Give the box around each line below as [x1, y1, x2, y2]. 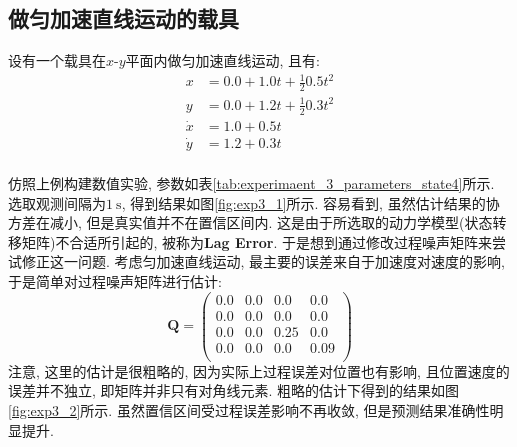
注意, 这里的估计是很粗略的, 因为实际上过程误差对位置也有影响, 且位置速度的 [8, 360, 510, 381]
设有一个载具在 [8, 50, 106, 71]
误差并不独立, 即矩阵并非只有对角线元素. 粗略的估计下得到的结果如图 [8, 380, 460, 401]
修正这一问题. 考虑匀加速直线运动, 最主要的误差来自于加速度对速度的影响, [21, 251, 505, 272]
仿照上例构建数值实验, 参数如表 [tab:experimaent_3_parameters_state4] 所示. [8, 173, 495, 194]
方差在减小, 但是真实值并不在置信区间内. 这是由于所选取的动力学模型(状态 [8, 212, 493, 233]
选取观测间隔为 [8, 192, 106, 213]
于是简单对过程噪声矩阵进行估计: [8, 271, 222, 292]
